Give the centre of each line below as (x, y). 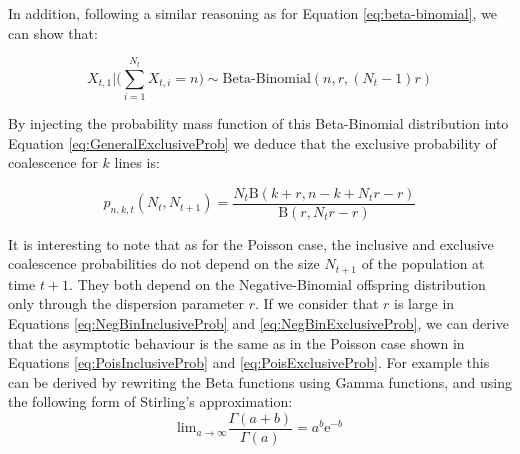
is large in (424, 303)
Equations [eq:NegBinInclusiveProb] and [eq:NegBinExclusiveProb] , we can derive (258, 323)
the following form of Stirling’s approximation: (150, 401)
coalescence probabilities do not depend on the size (164, 263)
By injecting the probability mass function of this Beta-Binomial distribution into (258, 122)
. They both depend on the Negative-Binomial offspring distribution (277, 283)
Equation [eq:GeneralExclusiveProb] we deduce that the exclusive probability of (252, 142)
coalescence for (53, 162)
